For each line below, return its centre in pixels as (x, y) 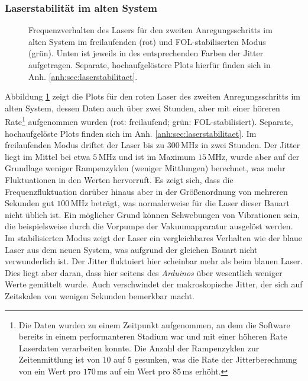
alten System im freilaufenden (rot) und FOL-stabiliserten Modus (147, 41)
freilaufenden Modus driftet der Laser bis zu (85, 145)
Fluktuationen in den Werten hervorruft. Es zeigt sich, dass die (119, 180)
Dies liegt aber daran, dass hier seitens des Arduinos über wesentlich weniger (144, 272)
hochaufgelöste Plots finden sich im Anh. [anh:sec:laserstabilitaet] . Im (131, 133)
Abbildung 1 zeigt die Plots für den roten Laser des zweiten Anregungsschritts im (153, 96)
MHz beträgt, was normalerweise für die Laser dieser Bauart (180, 203)
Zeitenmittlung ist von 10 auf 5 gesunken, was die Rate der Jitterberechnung (158, 359)
